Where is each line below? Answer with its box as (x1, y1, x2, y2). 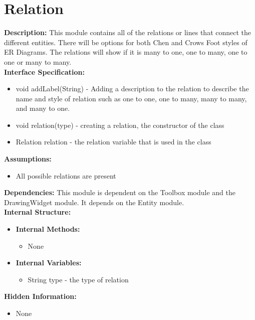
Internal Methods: (16, 224, 80, 234)
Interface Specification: (4, 66, 85, 77)
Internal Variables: (16, 257, 82, 268)
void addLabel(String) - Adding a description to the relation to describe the (16, 83, 249, 94)
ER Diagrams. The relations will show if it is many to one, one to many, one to (4, 47, 247, 57)
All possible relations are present (16, 170, 116, 181)
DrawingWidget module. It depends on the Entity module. (4, 197, 184, 207)
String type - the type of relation (28, 274, 129, 284)
